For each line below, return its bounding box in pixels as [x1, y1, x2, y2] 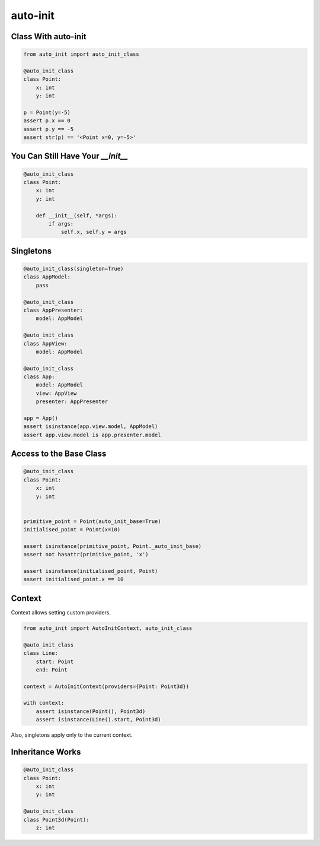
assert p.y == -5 [23, 125, 74, 132]
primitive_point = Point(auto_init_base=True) [23, 518, 161, 525]
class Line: [23, 650, 59, 657]
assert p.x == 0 [23, 118, 71, 124]
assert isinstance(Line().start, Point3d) [36, 716, 161, 723]
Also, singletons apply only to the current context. [11, 731, 133, 739]
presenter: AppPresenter [36, 398, 108, 405]
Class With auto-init [11, 31, 87, 42]
